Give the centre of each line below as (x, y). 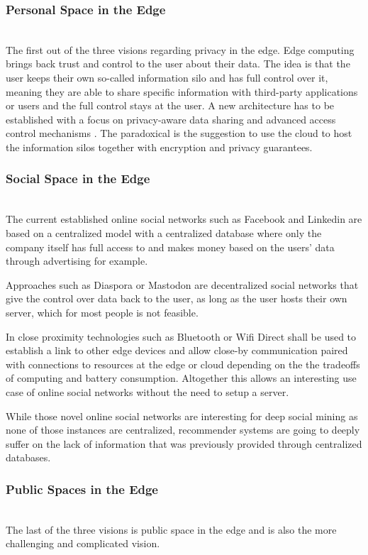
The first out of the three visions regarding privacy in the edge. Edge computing (180, 49)
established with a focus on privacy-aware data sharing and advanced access (171, 119)
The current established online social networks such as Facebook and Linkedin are (184, 219)
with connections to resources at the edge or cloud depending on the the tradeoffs (183, 364)
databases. (28, 457)
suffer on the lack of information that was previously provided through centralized (184, 443)
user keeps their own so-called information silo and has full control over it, (167, 77)
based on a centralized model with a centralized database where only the (164, 232)
